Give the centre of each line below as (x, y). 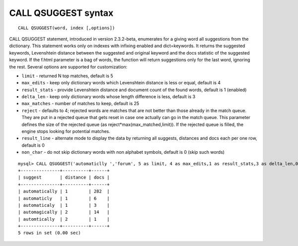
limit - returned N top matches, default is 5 (68, 76)
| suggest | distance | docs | (64, 178)
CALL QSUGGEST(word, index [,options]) (67, 28)
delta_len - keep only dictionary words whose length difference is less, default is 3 (109, 97)
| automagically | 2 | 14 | (64, 212)
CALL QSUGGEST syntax (61, 13)
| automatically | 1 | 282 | (64, 191)
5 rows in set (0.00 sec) (50, 233)
